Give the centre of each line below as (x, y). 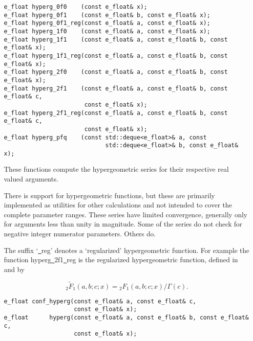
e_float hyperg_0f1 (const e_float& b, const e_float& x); (107, 15)
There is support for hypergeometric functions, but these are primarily (109, 195)
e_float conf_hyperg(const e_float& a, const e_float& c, (100, 301)
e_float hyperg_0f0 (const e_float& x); (76, 7)
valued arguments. (31, 179)
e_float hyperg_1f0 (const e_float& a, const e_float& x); (107, 31)
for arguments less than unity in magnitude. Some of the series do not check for (123, 224)
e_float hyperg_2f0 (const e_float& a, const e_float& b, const (116, 72)
